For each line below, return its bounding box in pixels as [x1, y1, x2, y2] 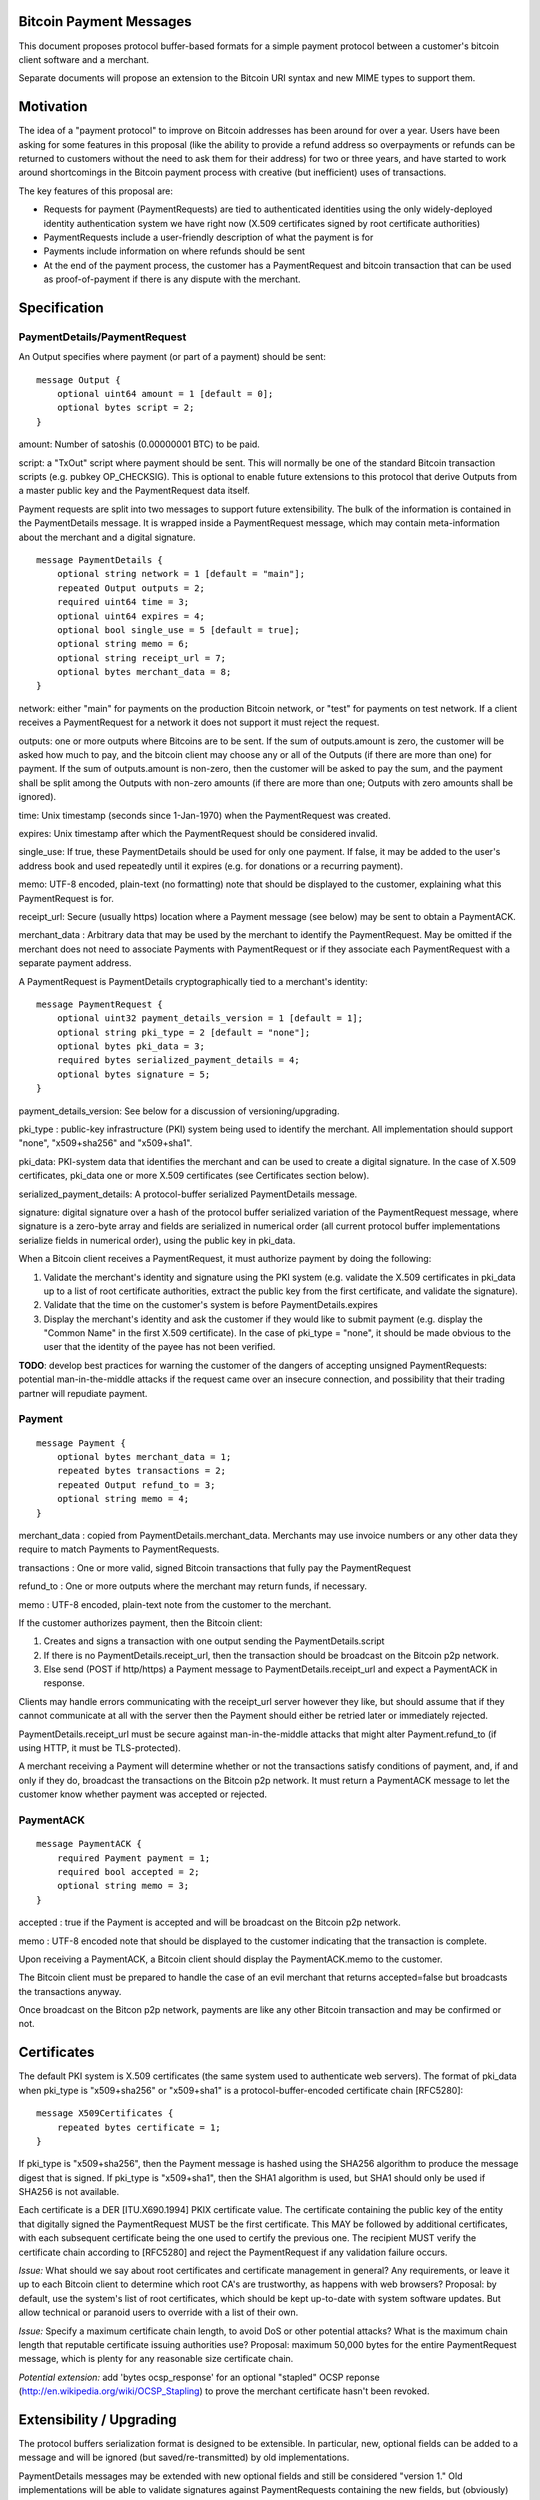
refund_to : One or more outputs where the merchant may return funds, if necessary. [18, 1580, 368, 1592]
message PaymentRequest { [36, 998, 164, 1010]
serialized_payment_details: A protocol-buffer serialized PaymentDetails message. [18, 1188, 358, 1200]
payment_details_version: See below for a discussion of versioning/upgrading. [18, 1105, 340, 1117]
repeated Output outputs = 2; [56, 582, 205, 594]
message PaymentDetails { [36, 554, 164, 565]
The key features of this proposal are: [18, 185, 174, 197]
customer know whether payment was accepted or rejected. [18, 1788, 268, 1800]
